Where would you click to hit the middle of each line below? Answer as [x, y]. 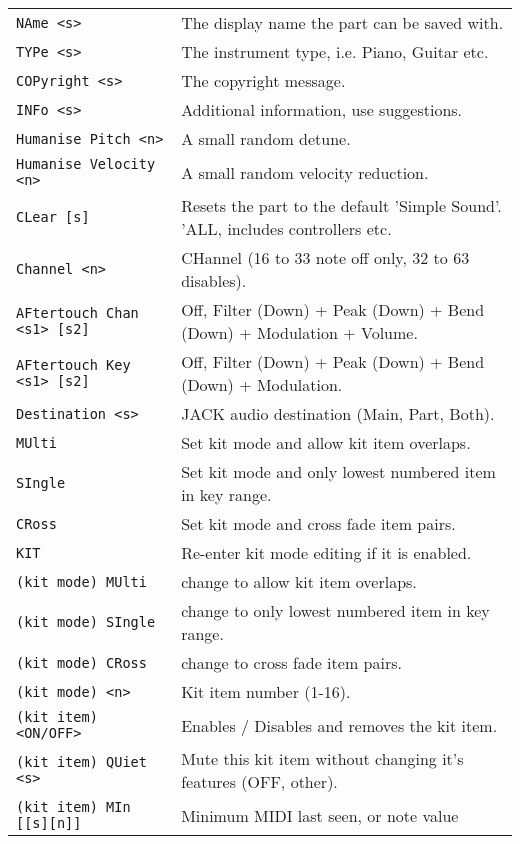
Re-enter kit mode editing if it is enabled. [326, 552]
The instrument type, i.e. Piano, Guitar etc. [335, 51]
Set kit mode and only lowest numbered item [338, 471]
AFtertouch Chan [77, 313]
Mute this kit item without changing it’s [322, 758]
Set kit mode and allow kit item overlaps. [326, 442]
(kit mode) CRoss [81, 662]
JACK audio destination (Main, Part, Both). [338, 413]
